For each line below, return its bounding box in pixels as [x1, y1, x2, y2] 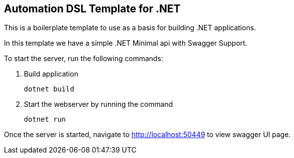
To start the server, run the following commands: [4, 54, 163, 63]
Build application [24, 70, 79, 79]
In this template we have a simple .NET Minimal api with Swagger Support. [4, 39, 247, 48]
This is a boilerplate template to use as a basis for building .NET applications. [4, 23, 256, 32]
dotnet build [24, 85, 75, 93]
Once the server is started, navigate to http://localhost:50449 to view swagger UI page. [4, 130, 291, 139]
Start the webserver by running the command [24, 100, 173, 109]
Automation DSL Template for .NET [4, 2, 181, 15]
